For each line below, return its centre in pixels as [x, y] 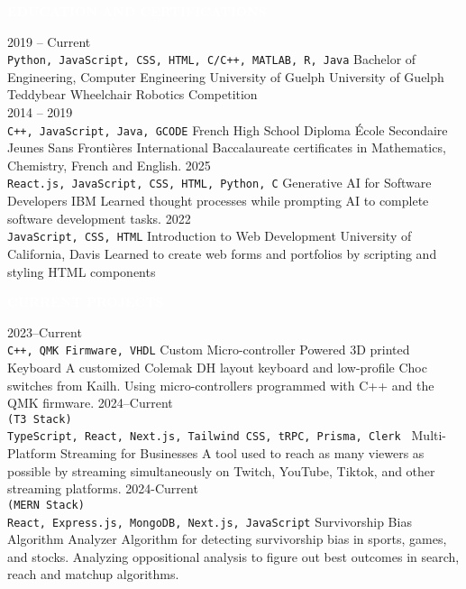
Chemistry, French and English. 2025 [109, 165]
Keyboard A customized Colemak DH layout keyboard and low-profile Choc [217, 367]
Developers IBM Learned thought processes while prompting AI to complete [218, 201]
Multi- [429, 435]
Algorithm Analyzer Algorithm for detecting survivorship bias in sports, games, [227, 539]
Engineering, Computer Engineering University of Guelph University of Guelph [226, 76]
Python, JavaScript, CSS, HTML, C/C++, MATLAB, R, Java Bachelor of [212, 59]
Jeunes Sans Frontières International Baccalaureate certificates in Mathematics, [227, 147]
